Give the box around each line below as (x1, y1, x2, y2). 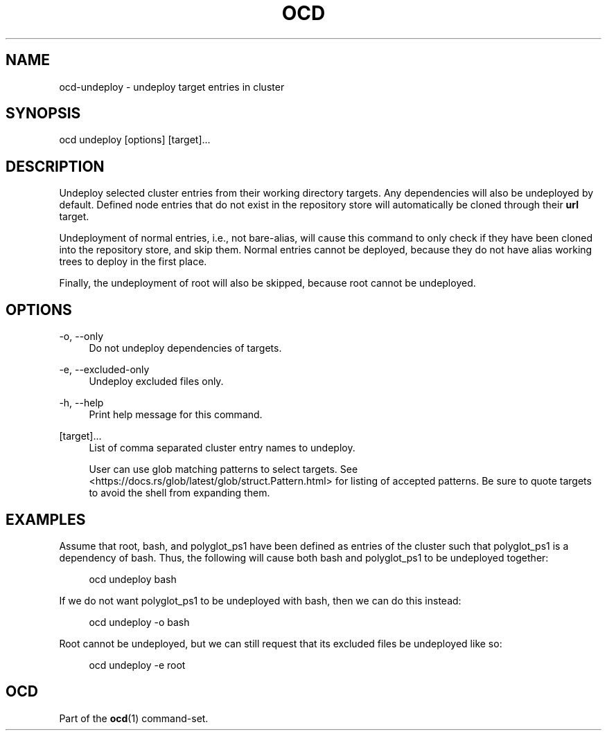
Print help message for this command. (89, 409, 263, 421)
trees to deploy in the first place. (59, 255, 207, 268)
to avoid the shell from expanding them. (89, 487, 270, 499)
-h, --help (59, 397, 104, 409)
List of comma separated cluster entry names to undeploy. (89, 442, 355, 454)
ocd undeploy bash (89, 573, 177, 585)
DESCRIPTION (6, 157, 105, 175)
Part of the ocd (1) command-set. (59, 712, 209, 724)
